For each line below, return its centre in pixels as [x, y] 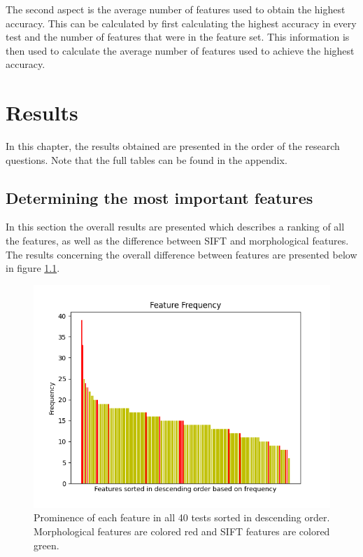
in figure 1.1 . [33, 268]
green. [47, 545]
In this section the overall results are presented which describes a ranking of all [175, 227]
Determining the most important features [159, 197]
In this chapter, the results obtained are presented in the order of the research [173, 146]
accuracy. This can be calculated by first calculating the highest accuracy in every [181, 23]
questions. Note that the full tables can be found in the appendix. [147, 159]
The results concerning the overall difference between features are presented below [181, 254]
